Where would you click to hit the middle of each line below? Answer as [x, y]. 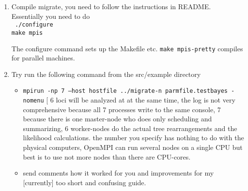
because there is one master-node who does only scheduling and [117, 119]
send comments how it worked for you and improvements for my [118, 173]
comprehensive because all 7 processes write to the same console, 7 [122, 109]
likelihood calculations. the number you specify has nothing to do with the [133, 138]
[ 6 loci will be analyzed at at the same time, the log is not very [141, 100]
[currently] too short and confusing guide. [85, 182]
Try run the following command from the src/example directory [106, 74]
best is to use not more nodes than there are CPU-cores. [107, 156]
